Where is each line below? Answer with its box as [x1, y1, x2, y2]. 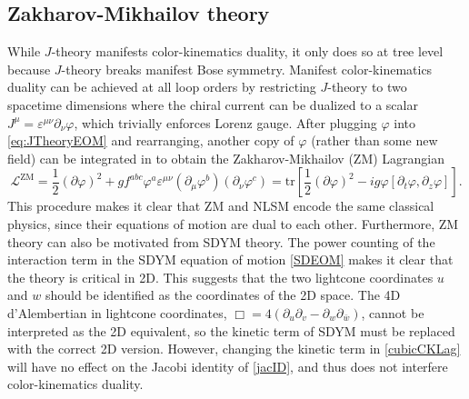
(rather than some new [311, 131, 438, 150]
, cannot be [361, 303, 424, 322]
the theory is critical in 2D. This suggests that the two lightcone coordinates [7, 267, 434, 286]
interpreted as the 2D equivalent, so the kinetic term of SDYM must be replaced [7, 321, 455, 340]
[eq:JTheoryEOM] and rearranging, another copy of [7, 131, 294, 150]
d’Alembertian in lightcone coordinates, [7, 303, 227, 322]
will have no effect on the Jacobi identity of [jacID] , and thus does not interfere [7, 356, 448, 375]
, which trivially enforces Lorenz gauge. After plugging [74, 113, 377, 132]
